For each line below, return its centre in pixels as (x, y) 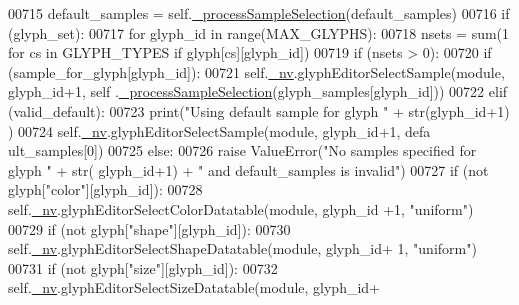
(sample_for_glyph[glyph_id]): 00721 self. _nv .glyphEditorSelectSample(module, (256, 71)
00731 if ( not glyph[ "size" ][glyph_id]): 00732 (143, 267)
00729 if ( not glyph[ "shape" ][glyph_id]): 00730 (149, 228)
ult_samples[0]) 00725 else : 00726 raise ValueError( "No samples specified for (242, 150)
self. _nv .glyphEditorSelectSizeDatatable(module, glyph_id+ (194, 287)
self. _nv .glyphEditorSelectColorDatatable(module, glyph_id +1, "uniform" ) (241, 208)
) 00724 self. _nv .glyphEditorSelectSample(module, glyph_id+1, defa (219, 130)
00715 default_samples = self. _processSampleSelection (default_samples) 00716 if (259, 13)
